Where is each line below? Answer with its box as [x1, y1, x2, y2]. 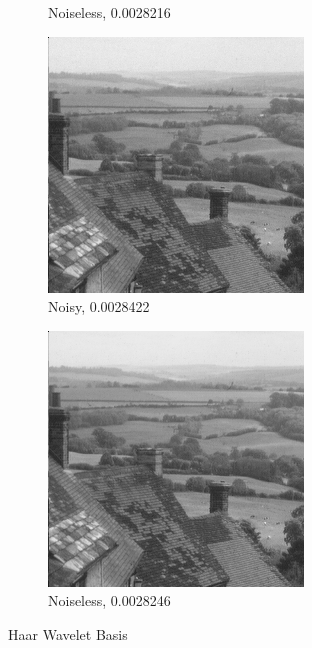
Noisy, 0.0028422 [48, 296, 150, 317]
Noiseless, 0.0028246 [48, 590, 171, 611]
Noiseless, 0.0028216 [48, 2, 171, 22]
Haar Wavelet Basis [8, 623, 128, 644]
